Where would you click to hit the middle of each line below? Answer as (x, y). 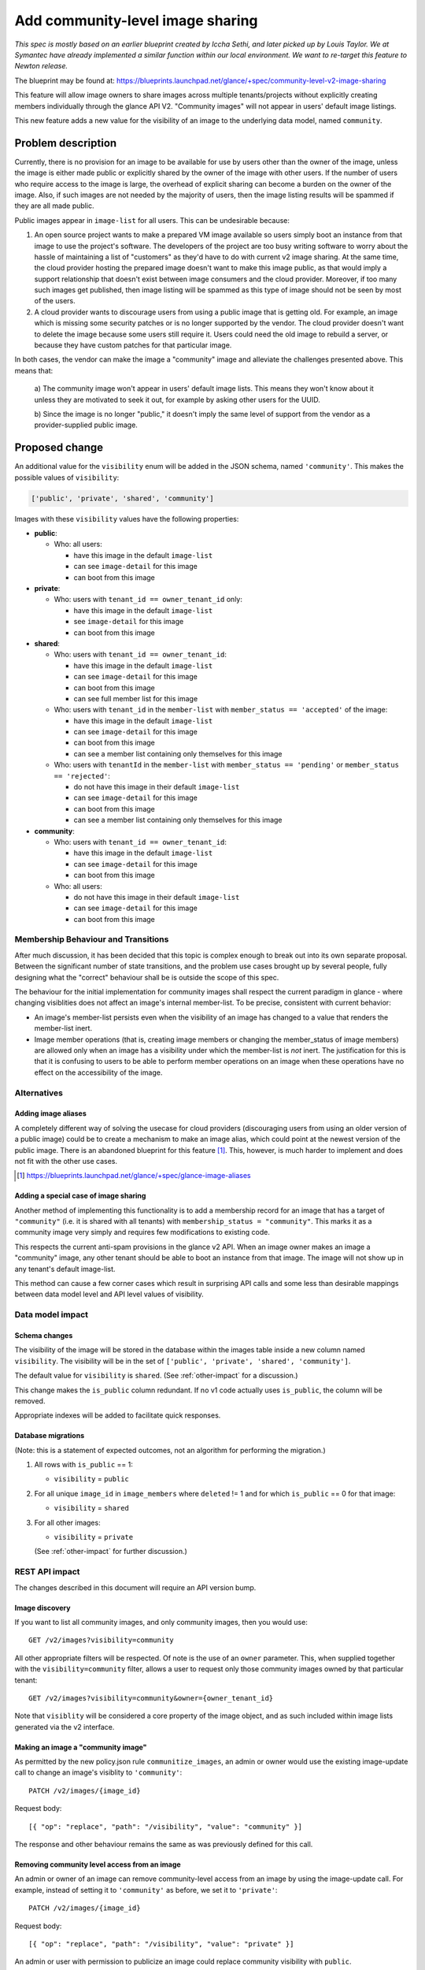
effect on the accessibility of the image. (98, 1072)
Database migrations (50, 1436)
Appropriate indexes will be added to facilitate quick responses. (118, 1415)
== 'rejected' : (82, 775)
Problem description (66, 143)
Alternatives (39, 1093)
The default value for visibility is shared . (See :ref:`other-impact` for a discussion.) (156, 1376)
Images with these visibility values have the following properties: (127, 519)
